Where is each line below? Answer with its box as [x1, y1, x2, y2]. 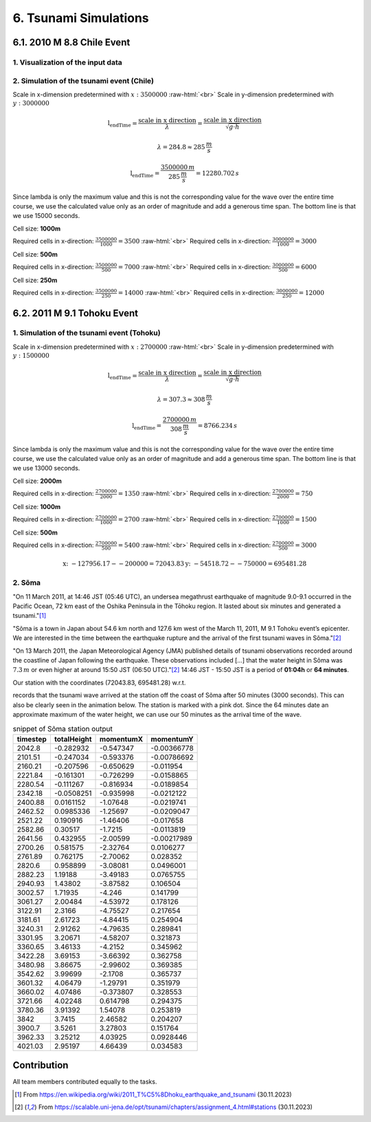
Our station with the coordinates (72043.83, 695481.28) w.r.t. [12, 678, 186, 687]
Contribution [12, 1059, 69, 1071]
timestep [16, 734, 47, 744]
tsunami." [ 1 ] [12, 612, 47, 620]
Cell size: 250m [12, 276, 58, 284]
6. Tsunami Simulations [12, 10, 149, 25]
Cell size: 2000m [12, 477, 62, 485]
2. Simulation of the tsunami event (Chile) [12, 76, 155, 85]
